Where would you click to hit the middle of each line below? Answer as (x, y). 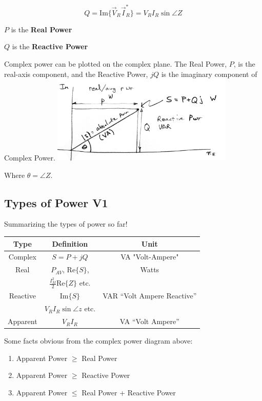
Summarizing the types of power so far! (66, 224)
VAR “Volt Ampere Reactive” (150, 296)
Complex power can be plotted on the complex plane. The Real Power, (116, 63)
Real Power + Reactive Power (129, 393)
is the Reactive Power (50, 46)
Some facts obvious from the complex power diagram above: (98, 341)
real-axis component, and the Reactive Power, (76, 74)
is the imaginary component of (209, 74)
